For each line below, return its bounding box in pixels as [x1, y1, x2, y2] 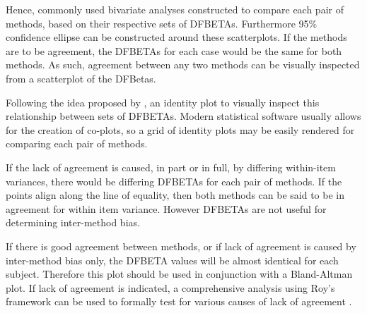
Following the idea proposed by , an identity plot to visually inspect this [6, 94, 320, 109]
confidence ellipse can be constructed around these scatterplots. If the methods [6, 30, 347, 44]
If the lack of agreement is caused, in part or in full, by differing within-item [6, 159, 336, 174]
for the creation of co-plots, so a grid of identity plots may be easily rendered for [6, 122, 355, 137]
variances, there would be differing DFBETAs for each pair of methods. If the [6, 173, 342, 188]
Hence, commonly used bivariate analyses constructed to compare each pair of [6, 2, 344, 16]
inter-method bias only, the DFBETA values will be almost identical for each [6, 252, 339, 267]
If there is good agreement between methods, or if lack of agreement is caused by [6, 238, 356, 253]
